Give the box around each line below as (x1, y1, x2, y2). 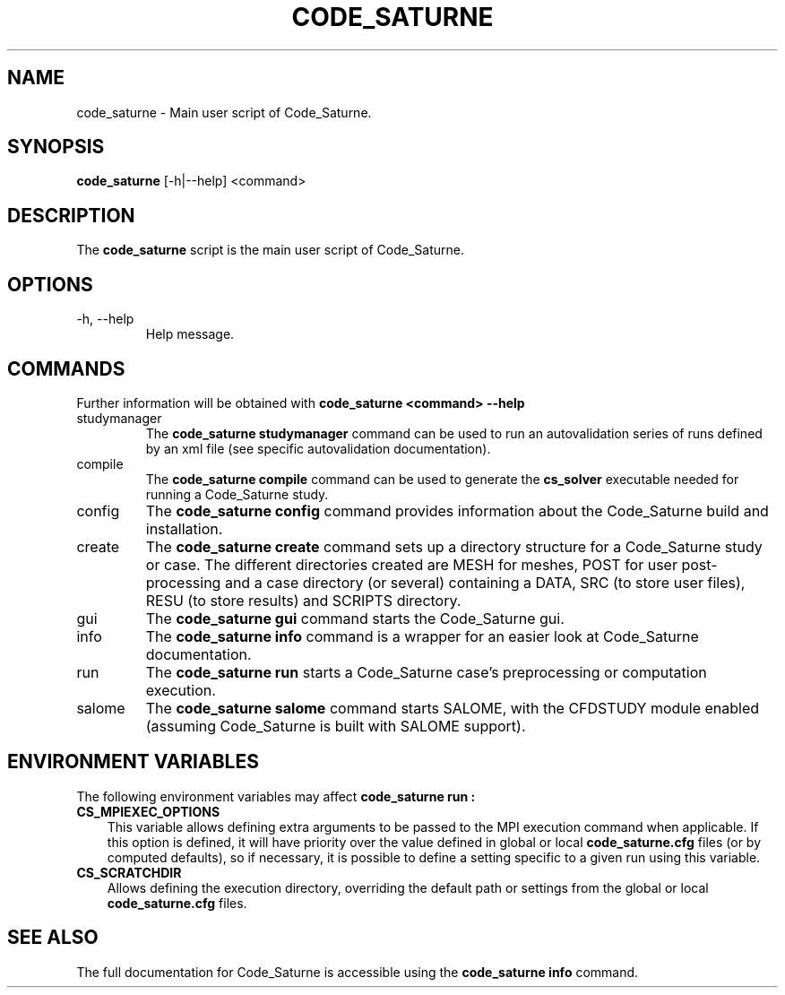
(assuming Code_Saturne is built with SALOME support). (145, 716, 526, 735)
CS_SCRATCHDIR (76, 864, 182, 880)
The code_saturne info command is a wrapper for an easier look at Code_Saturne (145, 627, 699, 645)
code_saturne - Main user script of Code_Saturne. (76, 104, 372, 120)
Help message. (145, 326, 235, 342)
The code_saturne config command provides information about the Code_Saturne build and (145, 501, 769, 520)
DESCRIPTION (7, 203, 135, 227)
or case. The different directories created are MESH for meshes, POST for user (145, 555, 677, 574)
